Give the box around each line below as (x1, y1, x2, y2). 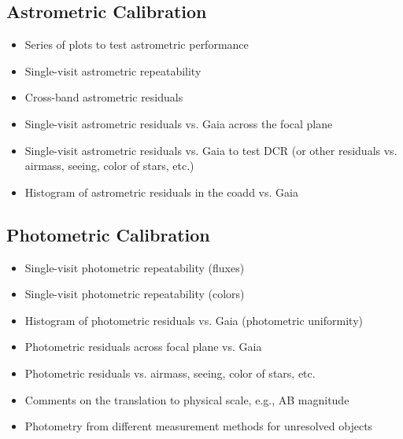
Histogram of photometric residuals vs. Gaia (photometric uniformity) (24, 312, 363, 328)
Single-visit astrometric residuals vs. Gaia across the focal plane (24, 115, 333, 131)
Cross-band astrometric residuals (24, 89, 183, 105)
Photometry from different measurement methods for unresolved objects (24, 418, 373, 434)
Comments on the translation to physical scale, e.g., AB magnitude (24, 391, 349, 408)
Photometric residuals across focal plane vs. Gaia (24, 338, 262, 355)
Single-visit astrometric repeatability (24, 62, 201, 79)
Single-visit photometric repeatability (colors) (24, 286, 245, 302)
